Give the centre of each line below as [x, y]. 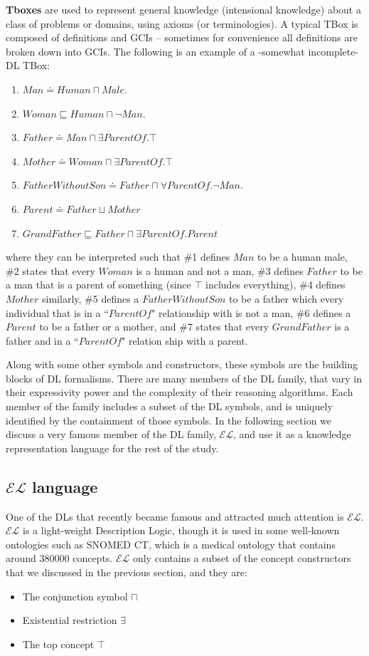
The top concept [58, 644]
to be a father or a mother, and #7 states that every [154, 327]
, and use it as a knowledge [292, 434]
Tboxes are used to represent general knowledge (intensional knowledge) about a [183, 9]
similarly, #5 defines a [91, 298]
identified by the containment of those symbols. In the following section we [169, 420]
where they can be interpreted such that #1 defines [118, 257]
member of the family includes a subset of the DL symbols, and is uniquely [169, 406]
